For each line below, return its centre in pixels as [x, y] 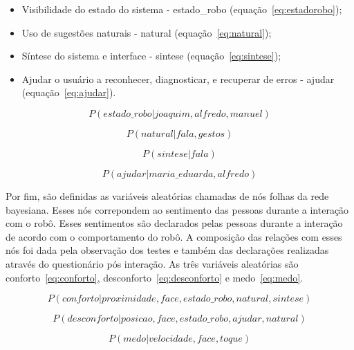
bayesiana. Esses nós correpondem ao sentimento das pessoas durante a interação [177, 209]
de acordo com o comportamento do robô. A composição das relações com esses [174, 236]
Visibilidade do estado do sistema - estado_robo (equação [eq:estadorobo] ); [182, 9]
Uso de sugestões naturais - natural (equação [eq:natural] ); [147, 32]
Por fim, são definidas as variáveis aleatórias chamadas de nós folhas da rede [167, 195]
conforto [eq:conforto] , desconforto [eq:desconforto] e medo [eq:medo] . [155, 277]
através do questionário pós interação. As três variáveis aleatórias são [152, 263]
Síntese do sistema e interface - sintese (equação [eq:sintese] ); [151, 56]
